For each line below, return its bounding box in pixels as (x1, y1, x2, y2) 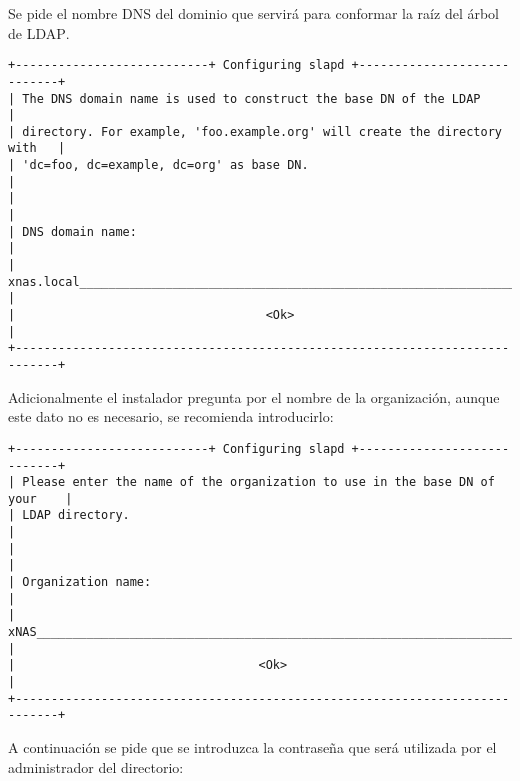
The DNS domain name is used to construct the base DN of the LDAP (22, 91, 481, 106)
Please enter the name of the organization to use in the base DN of (22, 475, 495, 490)
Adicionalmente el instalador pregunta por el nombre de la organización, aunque (8, 386, 500, 407)
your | (8, 491, 73, 506)
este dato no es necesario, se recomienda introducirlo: (8, 406, 334, 427)
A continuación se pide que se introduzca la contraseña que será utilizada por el (8, 737, 497, 757)
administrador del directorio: (8, 756, 184, 777)
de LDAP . (8, 22, 70, 43)
